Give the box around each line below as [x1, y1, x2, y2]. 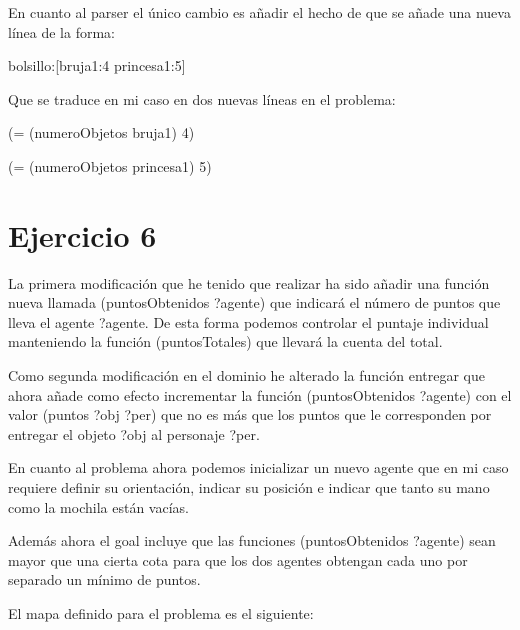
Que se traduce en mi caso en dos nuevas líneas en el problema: [8, 88, 396, 109]
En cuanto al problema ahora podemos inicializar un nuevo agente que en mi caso [8, 457, 509, 478]
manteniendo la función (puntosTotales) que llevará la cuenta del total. [8, 331, 443, 352]
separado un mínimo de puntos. [8, 569, 201, 590]
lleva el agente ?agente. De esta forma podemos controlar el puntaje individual [8, 311, 489, 332]
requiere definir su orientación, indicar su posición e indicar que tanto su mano [8, 477, 490, 498]
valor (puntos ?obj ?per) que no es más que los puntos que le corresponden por [8, 404, 492, 425]
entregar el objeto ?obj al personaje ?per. [8, 423, 260, 444]
